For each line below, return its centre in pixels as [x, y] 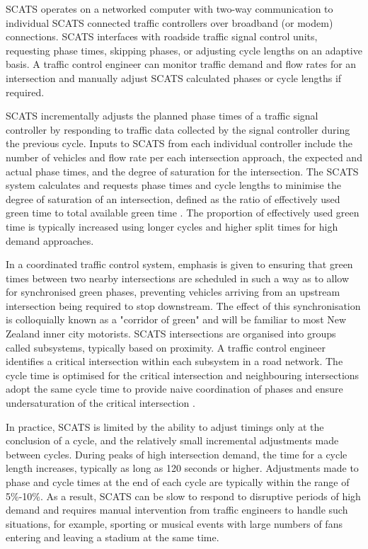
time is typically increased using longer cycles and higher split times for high [172, 226]
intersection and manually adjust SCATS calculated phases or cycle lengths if [174, 77]
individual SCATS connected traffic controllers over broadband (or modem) [169, 22]
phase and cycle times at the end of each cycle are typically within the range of [178, 482]
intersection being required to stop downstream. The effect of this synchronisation [183, 305]
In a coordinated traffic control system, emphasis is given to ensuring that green [179, 264]
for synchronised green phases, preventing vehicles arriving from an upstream [173, 292]
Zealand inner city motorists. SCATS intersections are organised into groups [171, 334]
